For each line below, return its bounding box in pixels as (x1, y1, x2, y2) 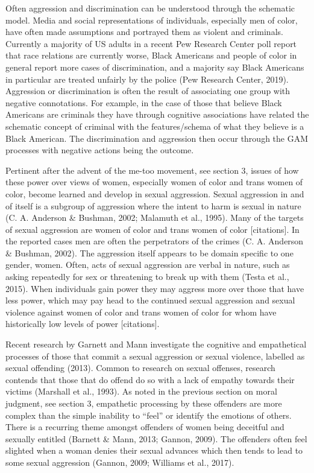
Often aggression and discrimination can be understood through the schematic (5, 2, 295, 14)
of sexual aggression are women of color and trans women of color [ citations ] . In (5, 223, 300, 235)
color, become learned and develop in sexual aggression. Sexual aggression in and (5, 187, 304, 200)
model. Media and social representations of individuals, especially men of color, (5, 13, 298, 26)
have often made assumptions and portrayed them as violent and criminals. (5, 25, 283, 38)
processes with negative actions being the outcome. (5, 144, 194, 156)
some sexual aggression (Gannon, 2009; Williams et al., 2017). (5, 456, 234, 468)
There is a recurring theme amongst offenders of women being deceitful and (5, 421, 284, 433)
